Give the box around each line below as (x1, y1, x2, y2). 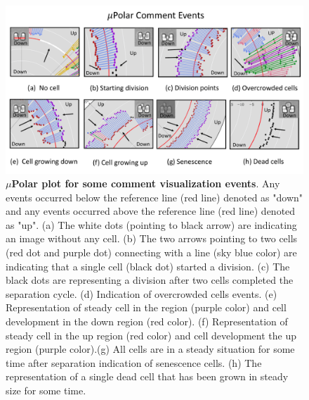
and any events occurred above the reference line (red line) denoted (6, 204, 296, 218)
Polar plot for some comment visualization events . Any (11, 176, 280, 191)
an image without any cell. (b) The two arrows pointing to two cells (6, 231, 298, 246)
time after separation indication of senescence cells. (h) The (6, 355, 262, 370)
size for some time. (6, 383, 86, 397)
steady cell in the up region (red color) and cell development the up (6, 327, 296, 342)
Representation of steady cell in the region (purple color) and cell (6, 300, 287, 315)
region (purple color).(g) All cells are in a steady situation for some (6, 342, 295, 356)
